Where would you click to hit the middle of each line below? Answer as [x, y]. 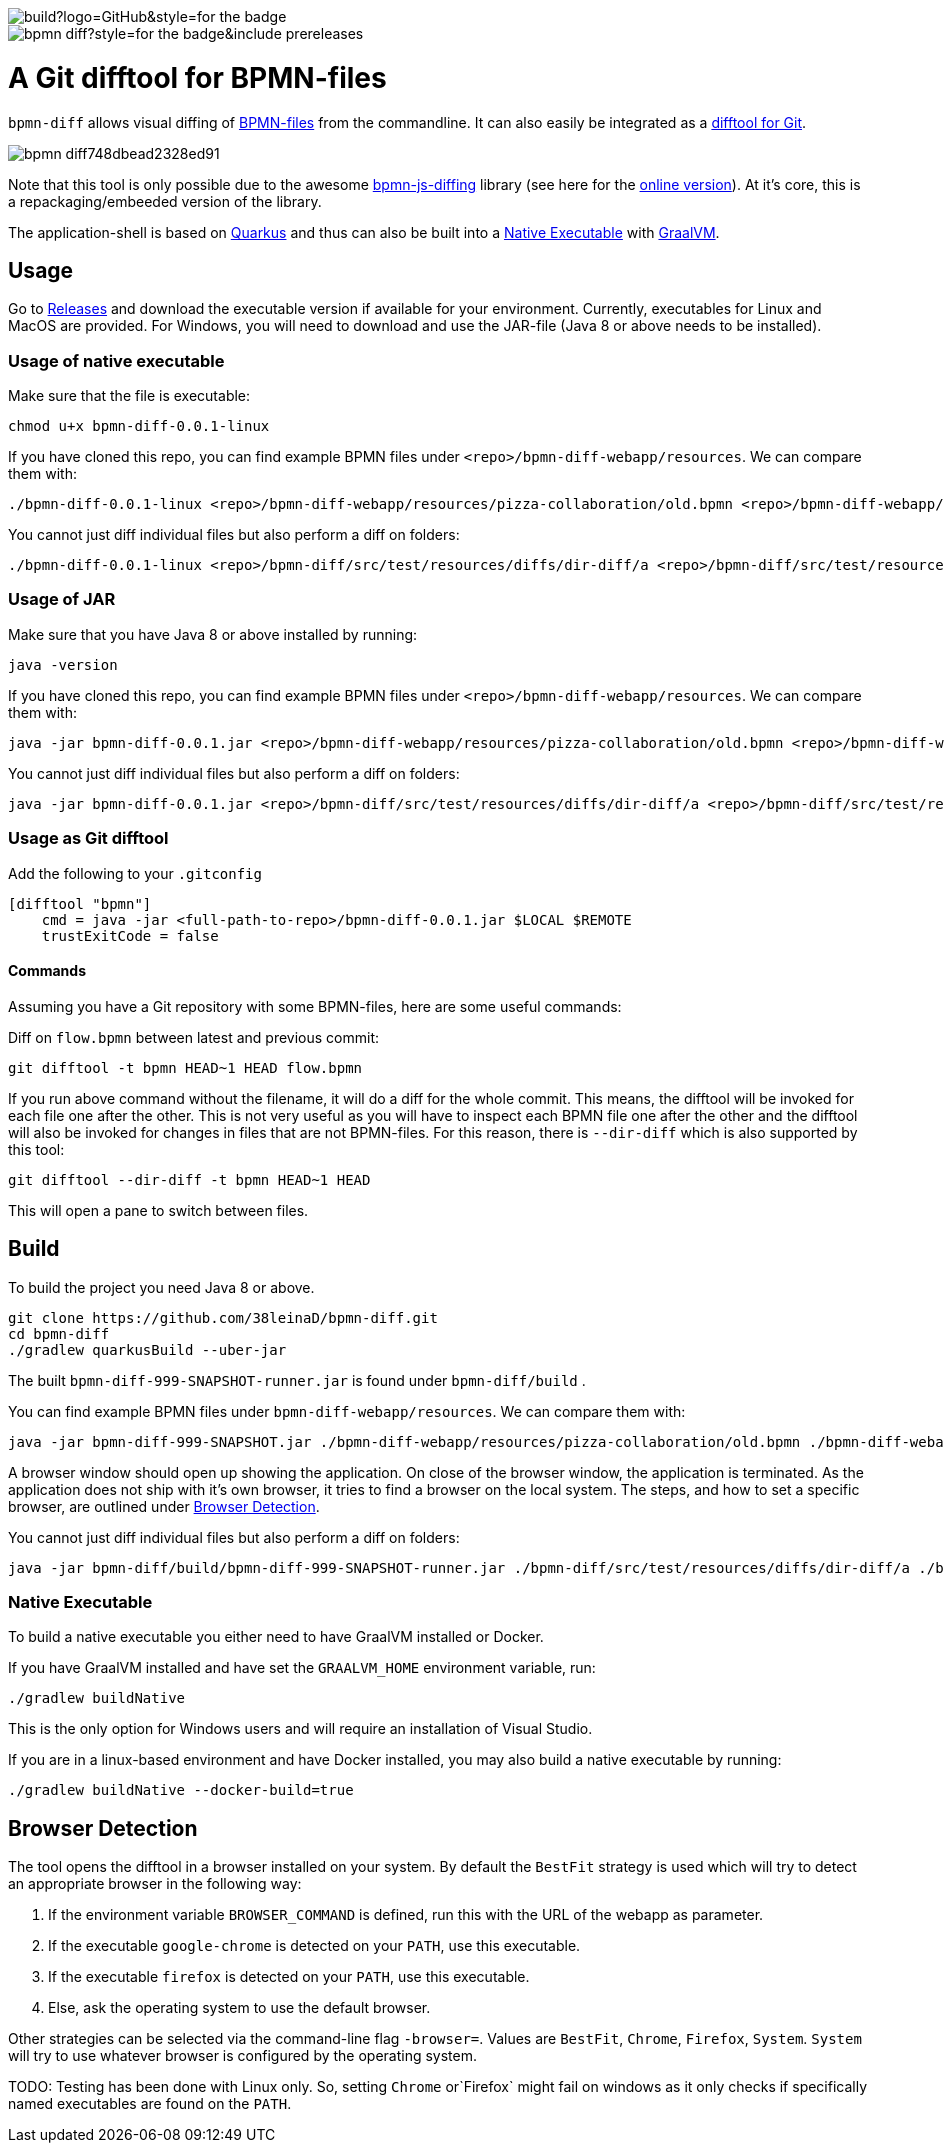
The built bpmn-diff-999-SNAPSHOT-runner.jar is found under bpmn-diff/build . [297, 1380]
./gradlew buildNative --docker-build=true [181, 1790]
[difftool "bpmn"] [80, 903]
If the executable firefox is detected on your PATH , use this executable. [289, 1977]
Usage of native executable [116, 360]
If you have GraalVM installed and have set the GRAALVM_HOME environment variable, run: [302, 1668]
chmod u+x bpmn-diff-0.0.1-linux [139, 426]
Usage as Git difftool [88, 838]
